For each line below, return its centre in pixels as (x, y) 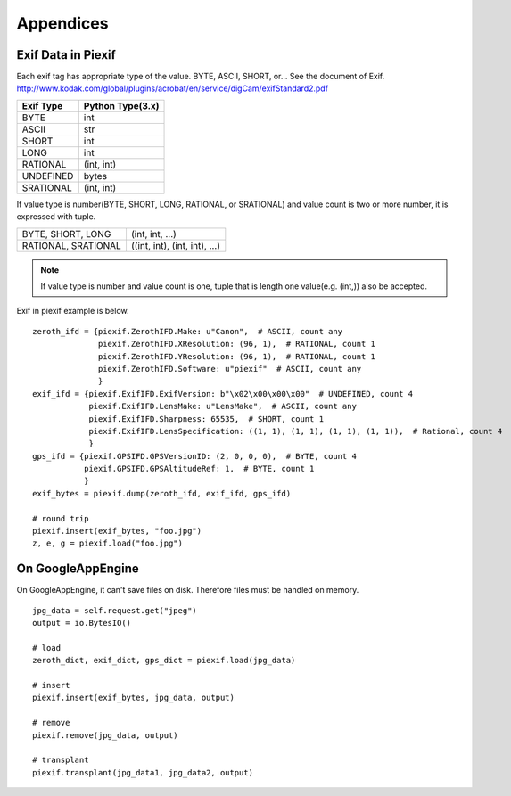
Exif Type (42, 105)
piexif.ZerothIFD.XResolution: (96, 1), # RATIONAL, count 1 (237, 344)
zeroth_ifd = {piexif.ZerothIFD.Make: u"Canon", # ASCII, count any (188, 331)
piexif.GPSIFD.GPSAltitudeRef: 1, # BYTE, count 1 (199, 469)
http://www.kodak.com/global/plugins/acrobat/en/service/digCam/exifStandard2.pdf (173, 88)
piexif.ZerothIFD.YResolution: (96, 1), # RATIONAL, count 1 (237, 356)
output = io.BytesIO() (82, 623)
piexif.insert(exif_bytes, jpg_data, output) (134, 698)
